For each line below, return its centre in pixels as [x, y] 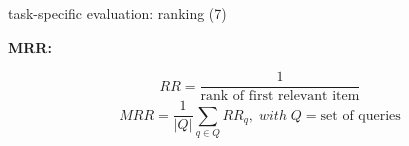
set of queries [360, 115]
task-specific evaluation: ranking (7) [117, 13]
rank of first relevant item [280, 96]
